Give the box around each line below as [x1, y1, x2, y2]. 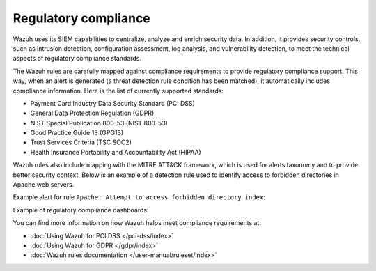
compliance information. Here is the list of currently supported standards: [13, 86, 224, 95]
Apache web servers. [13, 180, 75, 189]
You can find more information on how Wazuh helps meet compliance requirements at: [13, 219, 261, 227]
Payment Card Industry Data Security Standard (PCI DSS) [30, 99, 195, 107]
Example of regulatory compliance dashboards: [13, 206, 149, 214]
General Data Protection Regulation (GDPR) [30, 109, 155, 118]
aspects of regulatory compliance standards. [13, 54, 142, 63]
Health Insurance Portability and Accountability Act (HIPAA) [30, 148, 201, 156]
